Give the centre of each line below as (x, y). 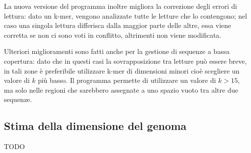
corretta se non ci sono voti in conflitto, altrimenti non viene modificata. (113, 35)
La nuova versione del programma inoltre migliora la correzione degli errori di (121, 6)
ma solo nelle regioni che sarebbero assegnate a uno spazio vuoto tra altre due (121, 89)
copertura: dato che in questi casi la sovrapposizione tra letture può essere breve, (125, 61)
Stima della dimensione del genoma (95, 126)
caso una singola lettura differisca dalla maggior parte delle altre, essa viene (118, 25)
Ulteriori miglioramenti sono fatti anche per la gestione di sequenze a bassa (117, 51)
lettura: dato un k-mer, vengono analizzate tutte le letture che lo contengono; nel (125, 15)
